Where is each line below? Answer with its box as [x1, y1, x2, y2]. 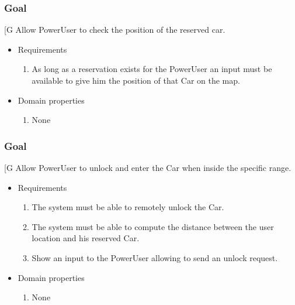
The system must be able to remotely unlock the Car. [32, 201, 224, 213]
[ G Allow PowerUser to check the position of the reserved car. [4, 23, 225, 36]
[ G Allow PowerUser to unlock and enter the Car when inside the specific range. [4, 162, 291, 173]
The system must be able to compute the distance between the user [32, 220, 274, 232]
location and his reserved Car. [32, 232, 140, 244]
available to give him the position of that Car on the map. [32, 74, 240, 86]
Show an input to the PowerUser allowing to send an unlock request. [32, 251, 278, 263]
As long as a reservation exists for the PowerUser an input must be [32, 63, 272, 75]
